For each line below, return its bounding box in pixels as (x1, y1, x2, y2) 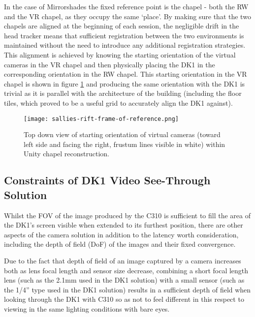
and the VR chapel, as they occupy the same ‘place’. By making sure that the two (4, 11, 251, 21)
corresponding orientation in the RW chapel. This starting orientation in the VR (4, 69, 247, 79)
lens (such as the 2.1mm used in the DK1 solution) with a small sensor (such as (4, 275, 245, 285)
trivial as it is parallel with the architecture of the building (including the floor (4, 88, 242, 98)
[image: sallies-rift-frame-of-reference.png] (24, 115, 179, 122)
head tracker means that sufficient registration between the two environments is (4, 30, 244, 40)
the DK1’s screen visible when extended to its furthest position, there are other (4, 220, 243, 230)
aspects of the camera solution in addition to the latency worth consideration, (4, 229, 239, 239)
